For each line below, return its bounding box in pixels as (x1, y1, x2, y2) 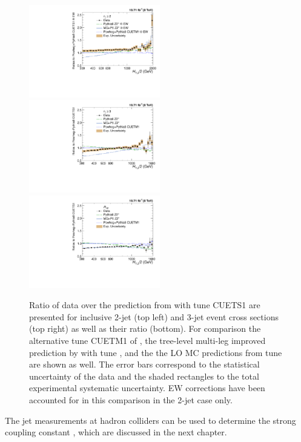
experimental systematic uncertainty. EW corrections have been (29, 381, 265, 394)
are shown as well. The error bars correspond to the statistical (29, 358, 260, 371)
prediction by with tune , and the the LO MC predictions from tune (29, 346, 282, 358)
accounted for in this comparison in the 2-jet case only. (29, 393, 233, 406)
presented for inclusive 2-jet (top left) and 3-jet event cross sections (29, 310, 279, 323)
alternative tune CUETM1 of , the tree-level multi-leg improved (29, 334, 266, 346)
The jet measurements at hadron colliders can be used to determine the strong (5, 414, 296, 426)
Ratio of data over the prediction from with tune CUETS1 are (29, 299, 260, 311)
